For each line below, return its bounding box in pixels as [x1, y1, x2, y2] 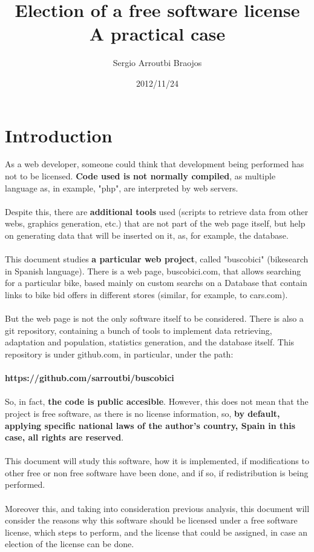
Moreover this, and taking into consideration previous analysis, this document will [5, 502, 310, 514]
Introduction [5, 122, 113, 147]
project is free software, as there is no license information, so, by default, [5, 407, 280, 419]
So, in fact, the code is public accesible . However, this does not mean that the [5, 395, 309, 408]
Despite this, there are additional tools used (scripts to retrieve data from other [5, 205, 309, 218]
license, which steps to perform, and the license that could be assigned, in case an [5, 525, 307, 538]
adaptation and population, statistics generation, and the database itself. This [5, 336, 295, 348]
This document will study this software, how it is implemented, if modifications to [5, 454, 309, 467]
